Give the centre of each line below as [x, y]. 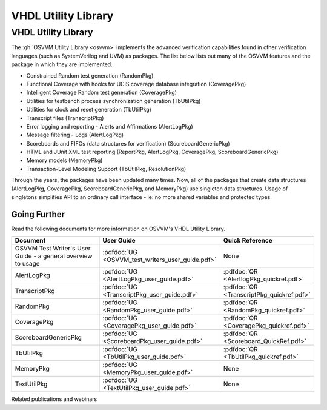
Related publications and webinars [54, 399]
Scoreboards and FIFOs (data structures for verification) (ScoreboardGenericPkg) [128, 143]
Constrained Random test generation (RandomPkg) [90, 75]
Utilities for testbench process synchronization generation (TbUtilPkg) [114, 101]
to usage [27, 264]
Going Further [38, 214]
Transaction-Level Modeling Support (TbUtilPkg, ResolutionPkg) [106, 169]
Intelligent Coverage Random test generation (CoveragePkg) [102, 92]
